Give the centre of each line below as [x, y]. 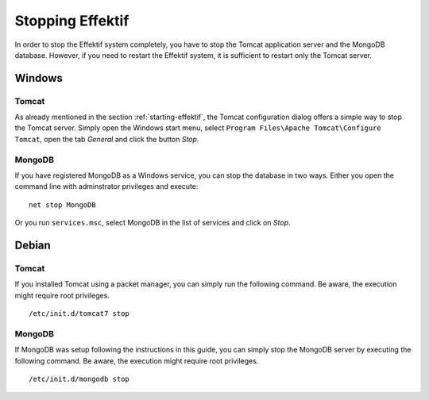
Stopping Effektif [72, 21]
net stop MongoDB [62, 205]
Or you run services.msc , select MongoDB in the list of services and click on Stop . [153, 223]
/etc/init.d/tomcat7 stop [79, 314]
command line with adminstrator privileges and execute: [106, 187]
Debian [33, 245]
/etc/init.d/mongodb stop [79, 379]
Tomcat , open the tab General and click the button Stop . [107, 139]
